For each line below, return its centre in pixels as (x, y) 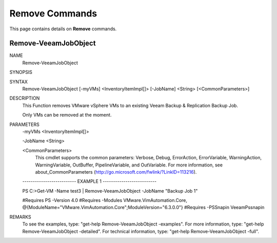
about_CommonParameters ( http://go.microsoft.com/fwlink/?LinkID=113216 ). (116, 172)
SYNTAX (19, 82)
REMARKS (20, 217)
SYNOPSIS (21, 72)
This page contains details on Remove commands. (63, 29)
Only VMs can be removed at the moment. (67, 115)
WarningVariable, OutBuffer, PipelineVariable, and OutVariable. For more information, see (129, 165)
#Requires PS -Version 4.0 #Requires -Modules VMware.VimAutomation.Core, (105, 200)
